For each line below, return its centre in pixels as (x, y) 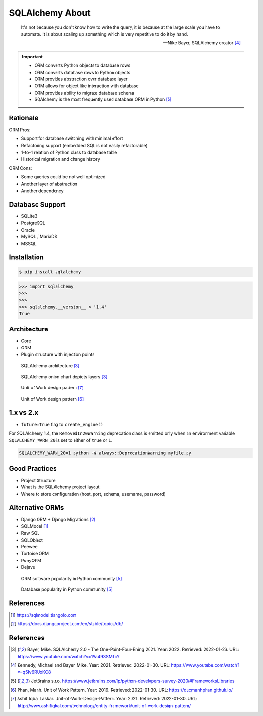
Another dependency (42, 191)
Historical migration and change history (61, 159)
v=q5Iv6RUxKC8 (34, 672)
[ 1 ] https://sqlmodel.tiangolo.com (44, 615)
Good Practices (33, 469)
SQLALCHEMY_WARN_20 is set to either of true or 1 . (61, 440)
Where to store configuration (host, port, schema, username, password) (93, 494)
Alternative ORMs (37, 508)
